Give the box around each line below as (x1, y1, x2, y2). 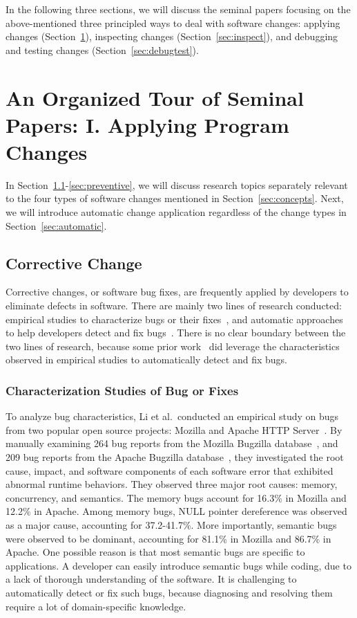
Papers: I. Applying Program (6, 110, 289, 138)
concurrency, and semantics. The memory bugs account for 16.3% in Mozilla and (6, 490, 347, 505)
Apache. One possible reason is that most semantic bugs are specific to (6, 545, 305, 559)
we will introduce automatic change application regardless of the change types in (6, 205, 347, 219)
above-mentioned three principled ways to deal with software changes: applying (6, 15, 340, 30)
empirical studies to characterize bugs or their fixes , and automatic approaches (6, 311, 343, 326)
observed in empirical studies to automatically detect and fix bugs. (6, 352, 287, 367)
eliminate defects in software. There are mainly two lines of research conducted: (6, 298, 342, 313)
